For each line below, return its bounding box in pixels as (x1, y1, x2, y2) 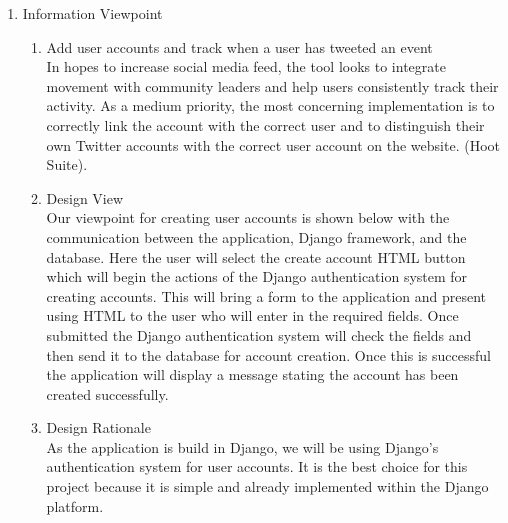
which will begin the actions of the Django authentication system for (46, 266, 468, 287)
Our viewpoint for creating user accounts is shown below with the (46, 207, 450, 228)
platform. (46, 495, 104, 516)
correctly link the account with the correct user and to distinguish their (46, 114, 485, 135)
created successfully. (46, 383, 169, 404)
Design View (46, 187, 124, 208)
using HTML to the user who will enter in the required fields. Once (46, 305, 459, 326)
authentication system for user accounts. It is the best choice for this (46, 456, 468, 477)
